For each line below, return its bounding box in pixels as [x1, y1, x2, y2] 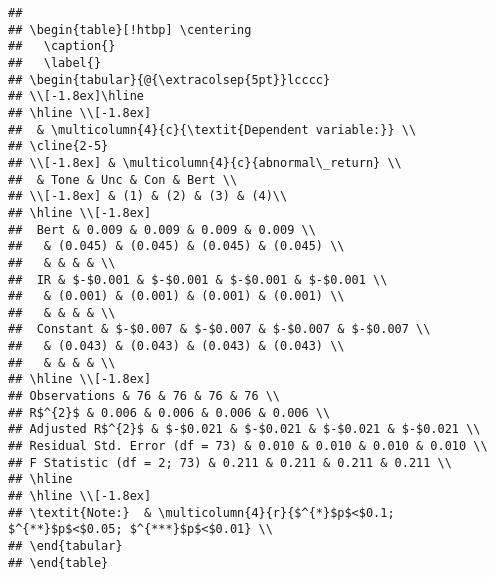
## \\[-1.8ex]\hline [8, 89, 145, 104]
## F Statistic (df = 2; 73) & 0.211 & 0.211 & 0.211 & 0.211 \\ [8, 455, 452, 470]
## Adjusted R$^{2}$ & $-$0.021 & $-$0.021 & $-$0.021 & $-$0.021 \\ [8, 422, 481, 437]
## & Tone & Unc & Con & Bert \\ [8, 172, 238, 187]
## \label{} [8, 55, 102, 70]
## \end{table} [8, 555, 109, 570]
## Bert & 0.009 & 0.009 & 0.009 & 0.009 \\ [8, 222, 316, 237]
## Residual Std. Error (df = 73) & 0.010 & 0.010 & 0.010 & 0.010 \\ [8, 439, 488, 454]
